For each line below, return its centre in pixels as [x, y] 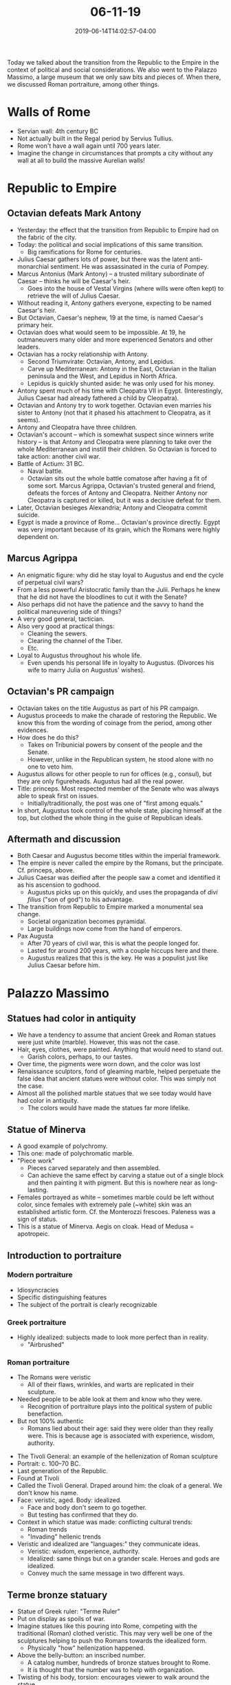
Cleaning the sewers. [57, 633]
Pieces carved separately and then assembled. [94, 1168]
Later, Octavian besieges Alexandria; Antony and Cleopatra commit [112, 507]
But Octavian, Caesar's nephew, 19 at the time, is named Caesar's [110, 318]
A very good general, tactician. [61, 619]
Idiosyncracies [38, 1290]
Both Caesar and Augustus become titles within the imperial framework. [119, 856]
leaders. [29, 346]
